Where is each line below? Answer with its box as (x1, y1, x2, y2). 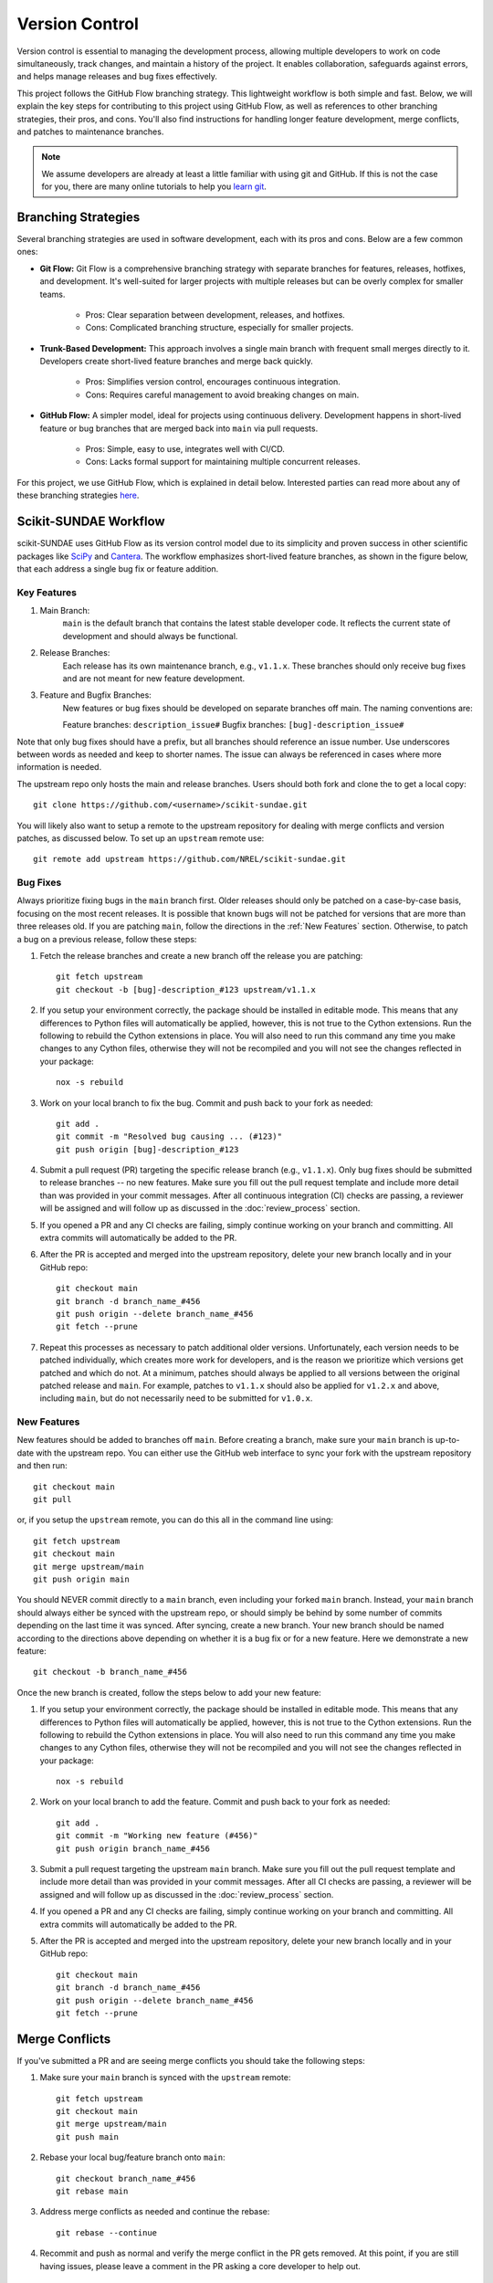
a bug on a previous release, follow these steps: (16, 933, 197, 944)
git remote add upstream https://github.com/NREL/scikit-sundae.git (33, 854, 346, 865)
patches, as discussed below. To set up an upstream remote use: (16, 832, 265, 844)
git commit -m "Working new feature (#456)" (56, 1831, 259, 1841)
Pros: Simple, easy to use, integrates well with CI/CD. (85, 444, 285, 455)
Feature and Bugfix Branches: (39, 689, 152, 700)
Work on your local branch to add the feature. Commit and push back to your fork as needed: (39, 1796, 391, 1807)
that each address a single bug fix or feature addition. (16, 563, 219, 574)
